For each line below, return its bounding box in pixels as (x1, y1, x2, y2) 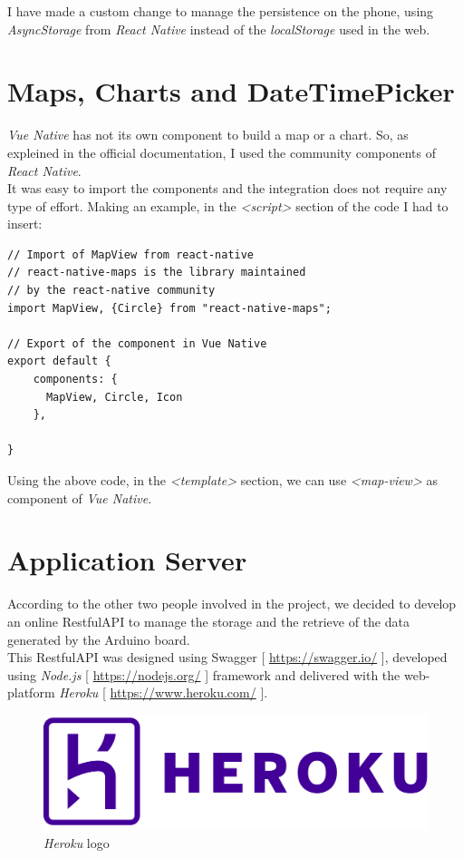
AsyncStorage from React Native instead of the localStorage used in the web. (7, 19, 430, 38)
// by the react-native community (7, 284, 216, 297)
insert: (7, 214, 43, 233)
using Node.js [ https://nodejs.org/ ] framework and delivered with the (7, 665, 400, 684)
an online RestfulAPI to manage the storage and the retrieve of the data (7, 611, 410, 630)
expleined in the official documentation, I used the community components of (7, 142, 437, 161)
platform (7, 683, 55, 702)
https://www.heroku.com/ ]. (110, 683, 268, 702)
